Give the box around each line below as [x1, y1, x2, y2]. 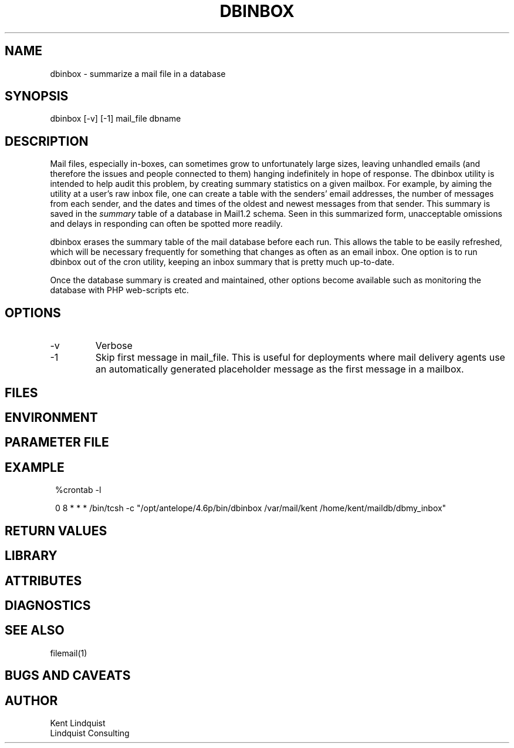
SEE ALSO [5, 623, 65, 638]
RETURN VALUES [5, 523, 107, 538]
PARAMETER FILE [5, 435, 109, 450]
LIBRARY [5, 548, 58, 563]
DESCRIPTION [5, 133, 89, 149]
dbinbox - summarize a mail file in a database [50, 68, 226, 79]
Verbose [95, 340, 133, 352]
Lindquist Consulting [50, 728, 130, 739]
